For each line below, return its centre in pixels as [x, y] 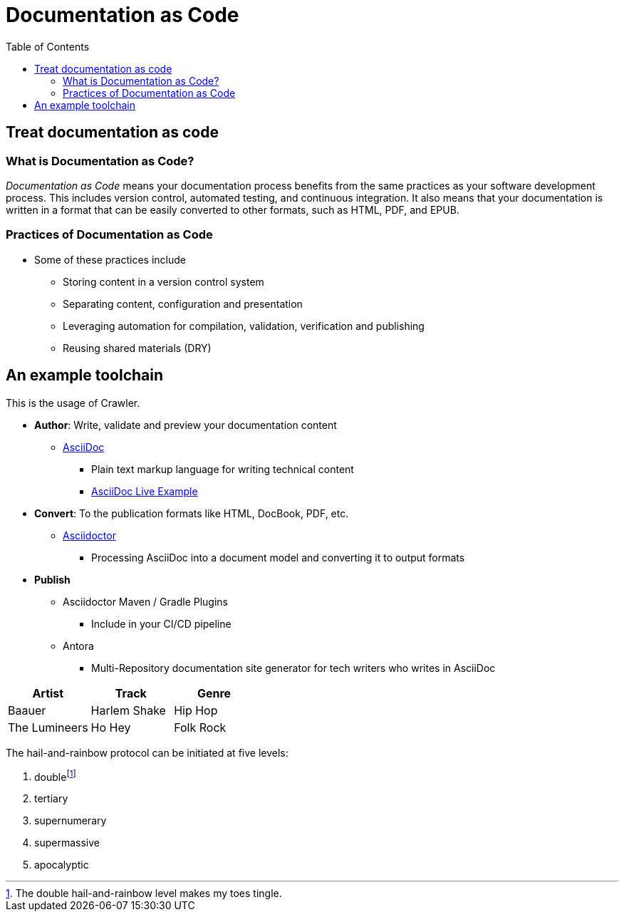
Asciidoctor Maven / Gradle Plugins [145, 601]
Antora [78, 646]
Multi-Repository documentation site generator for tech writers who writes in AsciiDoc [293, 668]
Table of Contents [48, 46]
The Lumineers [48, 727]
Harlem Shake [128, 710]
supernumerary [71, 821]
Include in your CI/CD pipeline [161, 623]
